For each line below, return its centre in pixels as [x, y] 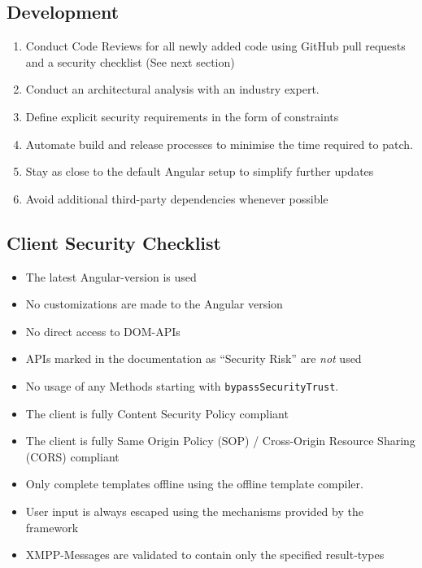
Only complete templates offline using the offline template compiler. [194, 484]
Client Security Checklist [114, 242]
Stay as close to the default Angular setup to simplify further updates [200, 171]
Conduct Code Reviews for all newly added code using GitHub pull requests [215, 46]
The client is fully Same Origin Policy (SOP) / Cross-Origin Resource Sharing [220, 441]
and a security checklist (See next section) [130, 61]
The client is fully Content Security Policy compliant [157, 413]
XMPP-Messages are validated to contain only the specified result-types [205, 555]
